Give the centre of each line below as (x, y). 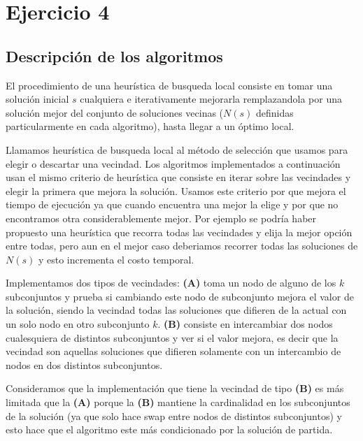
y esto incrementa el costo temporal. (116, 259)
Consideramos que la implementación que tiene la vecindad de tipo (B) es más (175, 388)
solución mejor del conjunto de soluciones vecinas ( (115, 112)
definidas (275, 112)
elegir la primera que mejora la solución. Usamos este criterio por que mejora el (176, 190)
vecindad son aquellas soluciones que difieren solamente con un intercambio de (173, 351)
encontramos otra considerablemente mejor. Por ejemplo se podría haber (161, 218)
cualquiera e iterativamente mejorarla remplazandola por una (211, 99)
